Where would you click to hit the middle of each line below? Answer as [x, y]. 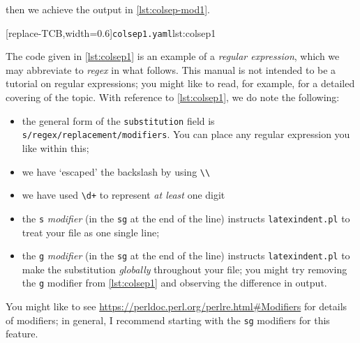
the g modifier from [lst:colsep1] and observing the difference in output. [174, 283]
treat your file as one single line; [91, 232]
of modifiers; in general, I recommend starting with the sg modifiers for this [168, 320]
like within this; [55, 147]
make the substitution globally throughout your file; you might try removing [185, 269]
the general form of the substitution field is [118, 120]
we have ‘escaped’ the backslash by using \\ [116, 171]
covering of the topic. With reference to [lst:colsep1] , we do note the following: [173, 97]
